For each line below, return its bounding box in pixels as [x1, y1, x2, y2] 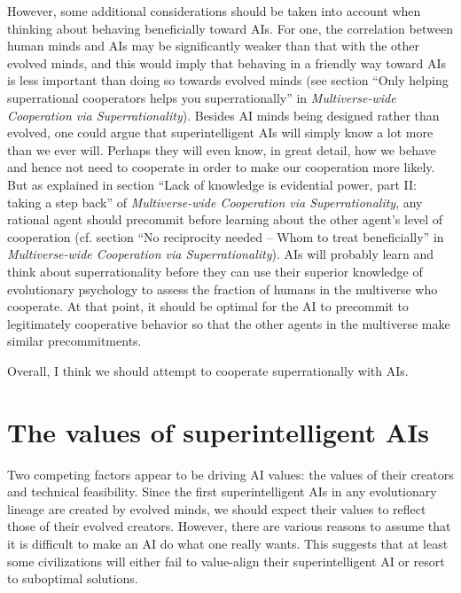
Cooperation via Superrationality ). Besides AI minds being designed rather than [7, 105, 440, 124]
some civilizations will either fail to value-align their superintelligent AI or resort [7, 551, 445, 570]
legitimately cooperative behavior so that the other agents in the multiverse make [7, 314, 450, 332]
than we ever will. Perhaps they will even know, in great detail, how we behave [7, 140, 436, 159]
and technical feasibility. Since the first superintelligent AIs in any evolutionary [7, 482, 437, 501]
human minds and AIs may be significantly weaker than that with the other [7, 36, 420, 55]
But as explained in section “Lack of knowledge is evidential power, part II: [7, 175, 417, 193]
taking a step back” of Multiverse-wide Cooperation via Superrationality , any [7, 192, 423, 211]
